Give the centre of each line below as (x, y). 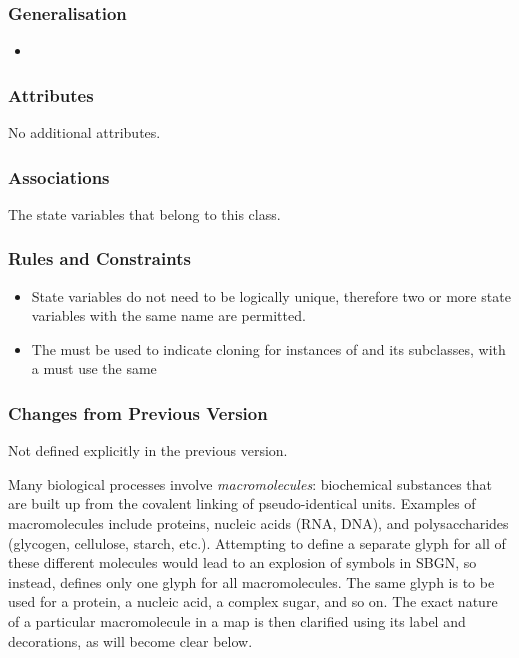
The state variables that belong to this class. (144, 213)
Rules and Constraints (99, 258)
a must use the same (94, 368)
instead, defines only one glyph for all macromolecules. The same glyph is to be (251, 581)
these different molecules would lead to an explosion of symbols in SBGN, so (242, 562)
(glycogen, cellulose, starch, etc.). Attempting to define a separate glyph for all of (257, 542)
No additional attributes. (84, 132)
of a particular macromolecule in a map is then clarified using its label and (237, 621)
